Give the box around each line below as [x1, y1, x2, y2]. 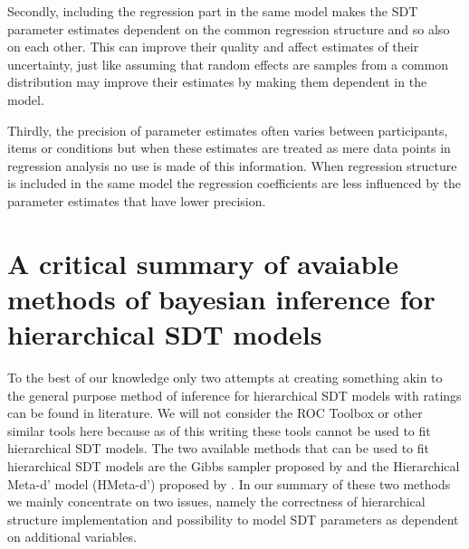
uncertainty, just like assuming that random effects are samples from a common [7, 54, 449, 73]
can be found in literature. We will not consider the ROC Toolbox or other [7, 403, 423, 422]
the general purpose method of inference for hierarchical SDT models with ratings [7, 385, 462, 404]
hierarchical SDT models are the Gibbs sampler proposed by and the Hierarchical [7, 457, 460, 475]
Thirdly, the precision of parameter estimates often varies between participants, [7, 120, 448, 139]
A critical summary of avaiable [7, 244, 398, 281]
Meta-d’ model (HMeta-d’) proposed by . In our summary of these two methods [7, 474, 451, 493]
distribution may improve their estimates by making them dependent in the [7, 72, 427, 91]
